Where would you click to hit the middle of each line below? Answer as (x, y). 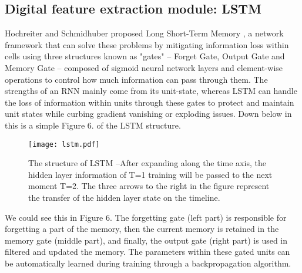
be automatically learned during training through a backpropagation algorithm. (148, 263)
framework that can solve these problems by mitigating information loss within (147, 44)
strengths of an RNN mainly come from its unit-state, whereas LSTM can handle (151, 91)
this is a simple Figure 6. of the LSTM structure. (93, 125)
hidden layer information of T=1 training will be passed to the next (150, 174)
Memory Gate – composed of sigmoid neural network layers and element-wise (144, 67)
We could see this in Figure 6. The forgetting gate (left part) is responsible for (146, 217)
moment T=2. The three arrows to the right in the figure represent (149, 186)
